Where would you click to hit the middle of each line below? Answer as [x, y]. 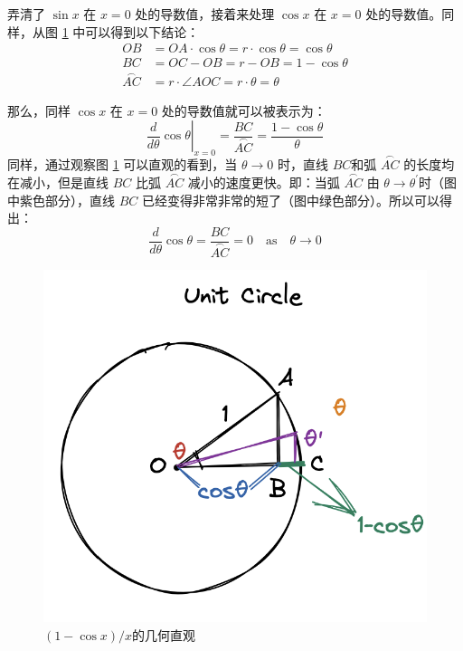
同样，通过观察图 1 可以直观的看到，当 [123, 164]
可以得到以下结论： [142, 31]
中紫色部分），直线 [61, 200]
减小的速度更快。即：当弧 [264, 182]
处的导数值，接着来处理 [205, 14]
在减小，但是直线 [58, 182]
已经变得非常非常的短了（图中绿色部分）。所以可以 [290, 200]
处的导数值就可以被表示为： [244, 110]
